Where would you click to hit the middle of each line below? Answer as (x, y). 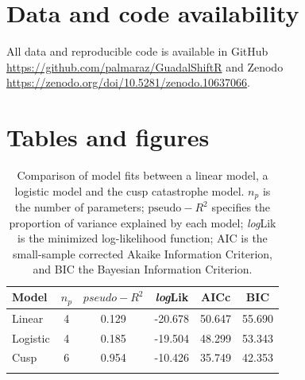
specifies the (241, 207)
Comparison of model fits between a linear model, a (143, 175)
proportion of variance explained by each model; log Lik (143, 222)
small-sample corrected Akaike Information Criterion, (142, 253)
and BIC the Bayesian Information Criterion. (143, 269)
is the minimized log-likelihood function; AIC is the (143, 238)
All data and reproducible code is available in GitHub (137, 51)
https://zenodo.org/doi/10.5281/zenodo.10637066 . (129, 82)
